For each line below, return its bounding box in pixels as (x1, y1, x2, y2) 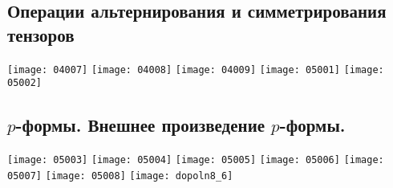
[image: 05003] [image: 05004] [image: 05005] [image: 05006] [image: (7, 154, 384, 166)
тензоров (7, 22, 75, 47)
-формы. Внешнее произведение (15, 112, 265, 137)
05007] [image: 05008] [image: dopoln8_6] (7, 170, 233, 182)
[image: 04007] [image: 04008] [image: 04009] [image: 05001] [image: (7, 63, 384, 76)
